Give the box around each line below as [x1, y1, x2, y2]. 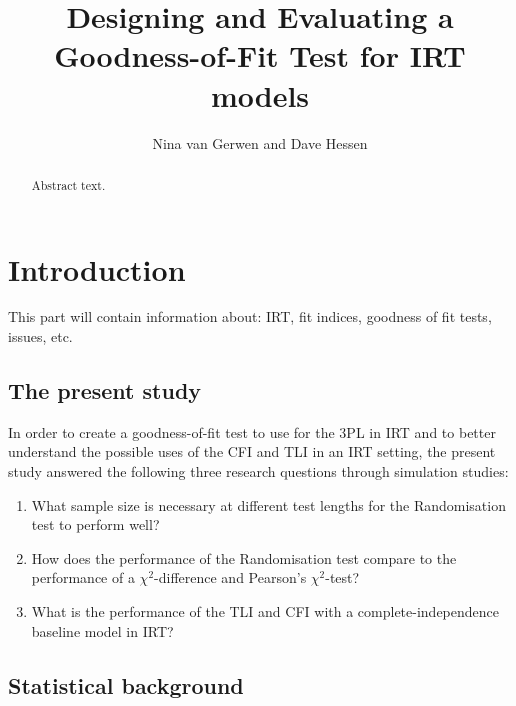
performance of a [31, 567, 135, 588]
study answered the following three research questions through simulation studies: [8, 461, 509, 482]
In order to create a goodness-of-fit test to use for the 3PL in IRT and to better [8, 421, 496, 442]
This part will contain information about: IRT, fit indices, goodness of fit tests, [8, 306, 492, 327]
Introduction [8, 248, 186, 289]
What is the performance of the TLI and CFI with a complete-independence [31, 601, 499, 622]
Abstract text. [31, 176, 106, 193]
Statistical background [8, 669, 244, 700]
